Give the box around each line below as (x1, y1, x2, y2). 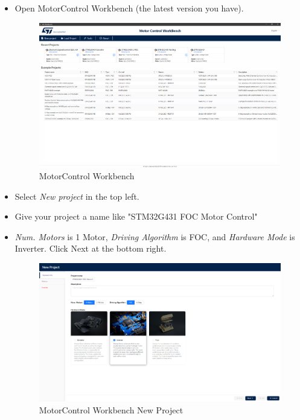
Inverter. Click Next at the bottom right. (14, 242, 167, 255)
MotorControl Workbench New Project (39, 403, 184, 416)
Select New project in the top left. (14, 189, 139, 202)
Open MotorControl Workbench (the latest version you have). (14, 2, 244, 14)
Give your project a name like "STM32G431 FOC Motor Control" (14, 210, 258, 223)
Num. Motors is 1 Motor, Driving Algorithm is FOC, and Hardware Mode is (14, 230, 295, 243)
